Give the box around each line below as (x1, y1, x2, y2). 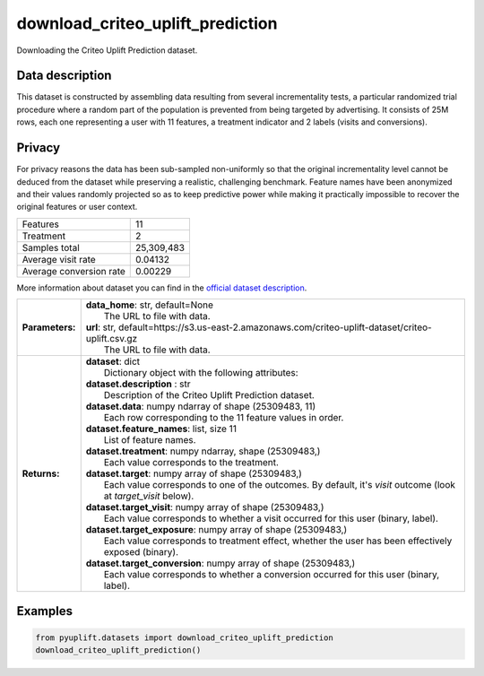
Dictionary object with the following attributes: (103, 367, 299, 379)
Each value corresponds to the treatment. (103, 456, 280, 469)
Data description (16, 68, 112, 83)
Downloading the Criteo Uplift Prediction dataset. (16, 45, 198, 56)
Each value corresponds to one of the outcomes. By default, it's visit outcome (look (103, 479, 456, 491)
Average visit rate (22, 253, 96, 265)
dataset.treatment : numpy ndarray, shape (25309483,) (85, 445, 321, 457)
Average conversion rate (22, 264, 125, 277)
